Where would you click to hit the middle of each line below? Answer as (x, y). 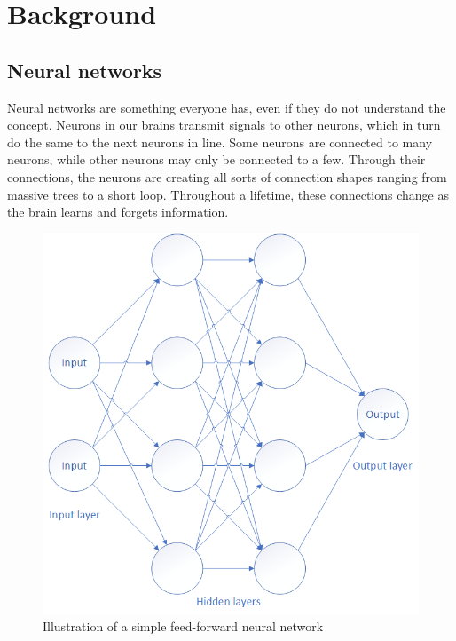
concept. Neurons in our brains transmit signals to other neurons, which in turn (224, 125)
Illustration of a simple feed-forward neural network (183, 626)
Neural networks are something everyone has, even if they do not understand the (227, 107)
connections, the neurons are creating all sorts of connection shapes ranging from (227, 176)
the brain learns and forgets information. (118, 212)
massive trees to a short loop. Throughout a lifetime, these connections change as (228, 194)
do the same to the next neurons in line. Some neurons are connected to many (220, 142)
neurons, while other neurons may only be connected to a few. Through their (216, 159)
